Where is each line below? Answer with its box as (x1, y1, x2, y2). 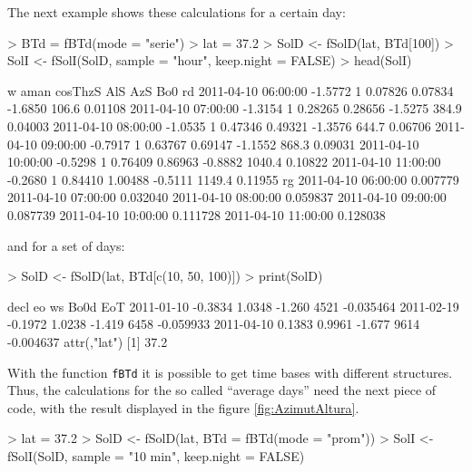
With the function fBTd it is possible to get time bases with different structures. (7, 362, 453, 381)
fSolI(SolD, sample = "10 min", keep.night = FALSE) (7, 446, 305, 465)
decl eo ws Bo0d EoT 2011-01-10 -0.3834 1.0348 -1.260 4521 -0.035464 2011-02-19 (7, 296, 459, 315)
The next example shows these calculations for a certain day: (7, 3, 346, 21)
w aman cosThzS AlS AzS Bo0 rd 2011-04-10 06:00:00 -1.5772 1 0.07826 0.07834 (7, 81, 454, 100)
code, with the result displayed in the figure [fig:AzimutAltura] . (7, 398, 359, 417)
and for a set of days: (7, 236, 125, 255)
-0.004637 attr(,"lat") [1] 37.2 (7, 332, 168, 351)
